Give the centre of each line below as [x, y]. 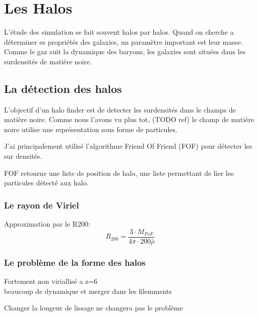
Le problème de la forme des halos [75, 262]
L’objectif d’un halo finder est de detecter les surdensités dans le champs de [120, 109]
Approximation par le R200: [47, 224]
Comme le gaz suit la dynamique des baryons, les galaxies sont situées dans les [125, 51]
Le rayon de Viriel [42, 205]
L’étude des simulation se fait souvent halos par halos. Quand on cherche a [119, 32]
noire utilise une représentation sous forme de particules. [91, 129]
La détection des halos [63, 88]
